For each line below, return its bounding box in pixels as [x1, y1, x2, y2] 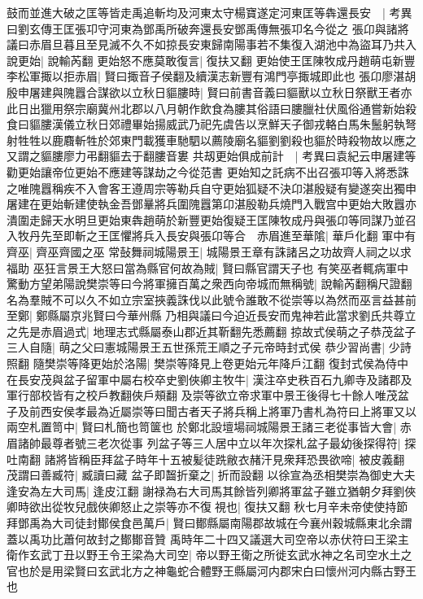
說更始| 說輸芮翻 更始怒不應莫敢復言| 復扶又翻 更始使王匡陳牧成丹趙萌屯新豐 [7, 51, 416, 68]
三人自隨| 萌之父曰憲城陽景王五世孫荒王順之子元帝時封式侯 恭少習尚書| [7, 339, 386, 356]
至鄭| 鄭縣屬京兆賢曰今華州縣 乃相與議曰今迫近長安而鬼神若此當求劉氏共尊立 [7, 307, 416, 324]
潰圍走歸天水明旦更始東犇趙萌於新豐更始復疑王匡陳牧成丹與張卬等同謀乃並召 [7, 211, 416, 228]
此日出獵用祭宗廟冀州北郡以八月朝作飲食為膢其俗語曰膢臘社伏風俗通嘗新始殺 [7, 99, 416, 116]
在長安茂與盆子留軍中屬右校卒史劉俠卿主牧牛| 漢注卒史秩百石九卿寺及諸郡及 [7, 370, 412, 387]
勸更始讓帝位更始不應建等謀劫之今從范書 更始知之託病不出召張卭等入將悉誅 [7, 163, 409, 180]
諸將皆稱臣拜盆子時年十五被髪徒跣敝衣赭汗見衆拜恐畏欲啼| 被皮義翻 [44, 450, 405, 467]
